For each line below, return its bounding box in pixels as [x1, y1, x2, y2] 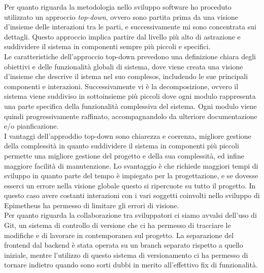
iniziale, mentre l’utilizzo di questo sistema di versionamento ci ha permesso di [4, 249, 248, 260]
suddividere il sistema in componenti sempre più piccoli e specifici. [4, 41, 211, 52]
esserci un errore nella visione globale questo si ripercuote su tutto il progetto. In [4, 180, 256, 190]
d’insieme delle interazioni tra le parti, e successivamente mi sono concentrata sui [4, 21, 256, 32]
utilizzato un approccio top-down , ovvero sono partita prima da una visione [4, 11, 239, 22]
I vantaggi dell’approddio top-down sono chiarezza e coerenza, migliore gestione [4, 130, 251, 141]
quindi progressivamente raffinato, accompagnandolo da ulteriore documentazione [4, 110, 257, 121]
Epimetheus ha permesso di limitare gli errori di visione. [4, 200, 179, 210]
